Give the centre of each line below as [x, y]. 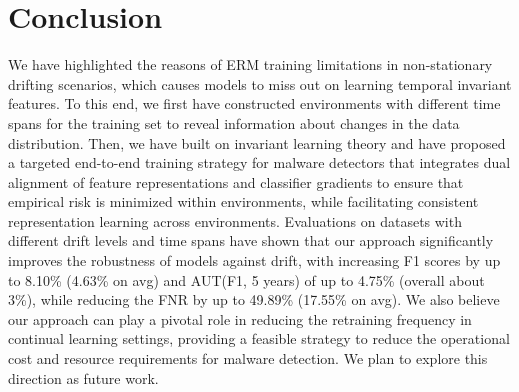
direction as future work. [83, 377]
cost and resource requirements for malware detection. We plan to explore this [248, 358]
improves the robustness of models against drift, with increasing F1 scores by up [254, 260]
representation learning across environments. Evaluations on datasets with [235, 220]
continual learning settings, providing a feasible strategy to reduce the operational [259, 338]
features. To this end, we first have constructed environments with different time [254, 103]
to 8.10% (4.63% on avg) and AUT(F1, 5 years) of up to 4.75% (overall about [246, 279]
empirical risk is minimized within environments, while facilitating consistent [243, 201]
